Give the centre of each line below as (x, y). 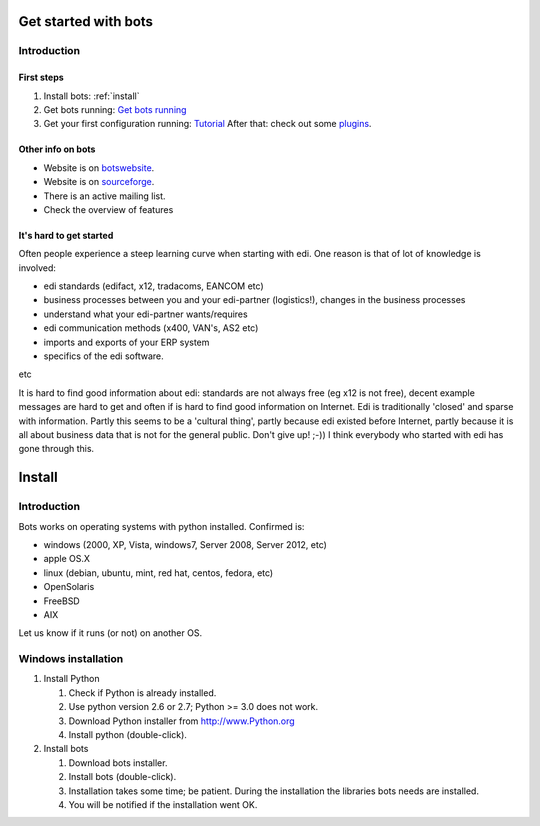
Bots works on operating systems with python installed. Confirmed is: (161, 526)
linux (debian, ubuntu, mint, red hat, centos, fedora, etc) (158, 572)
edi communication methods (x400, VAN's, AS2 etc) (151, 328)
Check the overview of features (108, 209)
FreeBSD (61, 601)
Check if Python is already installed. (142, 692)
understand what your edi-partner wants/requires (146, 314)
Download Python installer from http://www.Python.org (181, 721)
